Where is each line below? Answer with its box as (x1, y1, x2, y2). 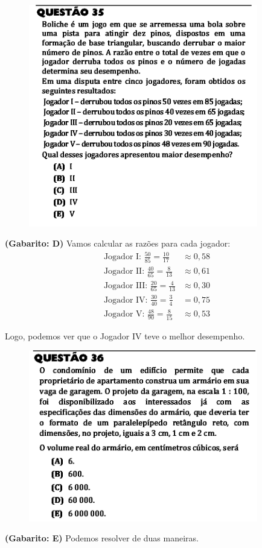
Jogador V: (103, 310, 145, 319)
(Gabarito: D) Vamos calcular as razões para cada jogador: (5, 237, 231, 250)
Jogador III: (103, 282, 148, 291)
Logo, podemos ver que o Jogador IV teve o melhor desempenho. (5, 329, 245, 342)
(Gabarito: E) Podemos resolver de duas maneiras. (5, 532, 199, 544)
